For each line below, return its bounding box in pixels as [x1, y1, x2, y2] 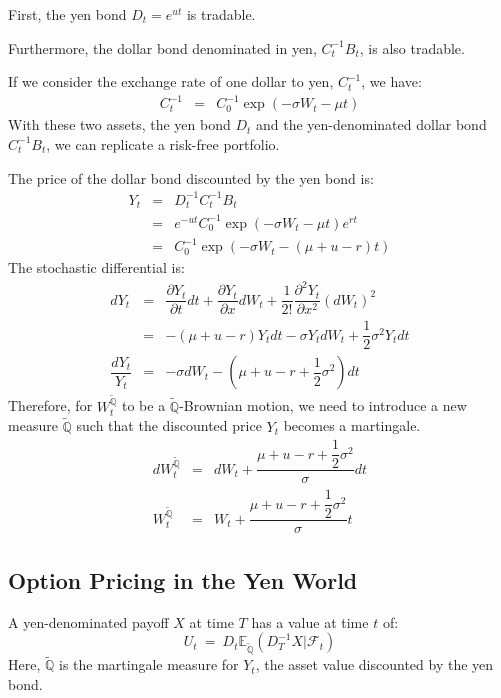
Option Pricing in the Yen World [8, 564, 358, 595]
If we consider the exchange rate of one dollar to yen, [8, 71, 334, 92]
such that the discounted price [76, 415, 262, 436]
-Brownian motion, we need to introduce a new [179, 395, 467, 416]
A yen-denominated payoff [8, 611, 169, 632]
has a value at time [251, 611, 369, 632]
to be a [122, 395, 166, 416]
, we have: [361, 71, 422, 92]
